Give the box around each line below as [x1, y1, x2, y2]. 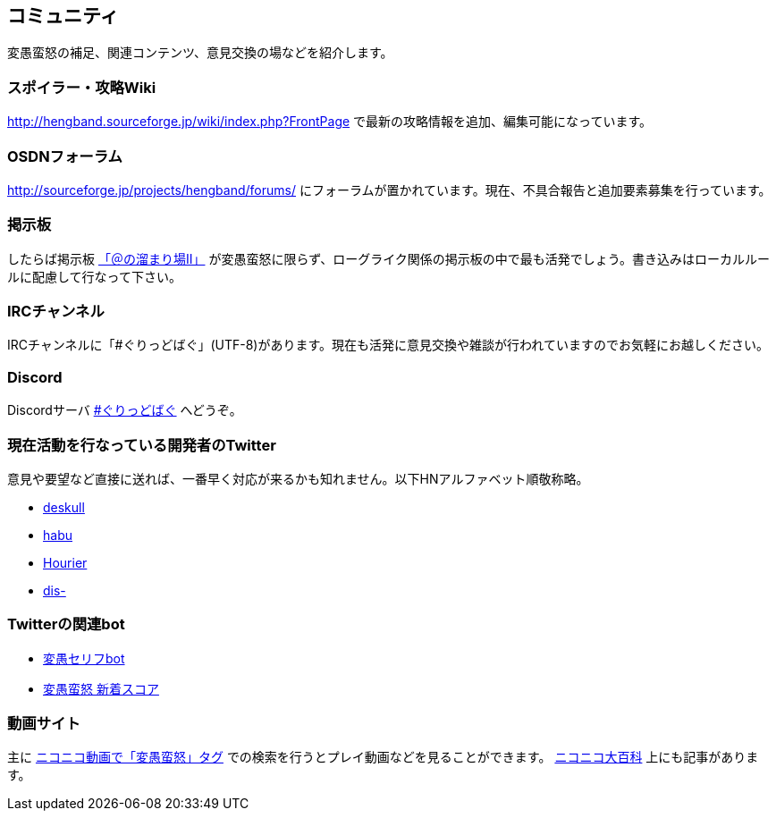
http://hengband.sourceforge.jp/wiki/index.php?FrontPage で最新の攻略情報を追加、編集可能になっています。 [7, 114, 652, 130]
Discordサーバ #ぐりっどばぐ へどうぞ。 [7, 402, 242, 418]
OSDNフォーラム [7, 147, 122, 165]
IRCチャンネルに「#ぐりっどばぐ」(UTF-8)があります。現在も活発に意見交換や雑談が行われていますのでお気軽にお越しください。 [7, 337, 769, 353]
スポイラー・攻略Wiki [7, 78, 156, 97]
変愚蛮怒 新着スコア [43, 680, 159, 696]
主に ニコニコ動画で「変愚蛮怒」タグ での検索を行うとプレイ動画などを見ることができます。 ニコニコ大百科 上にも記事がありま [7, 749, 759, 765]
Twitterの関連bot [7, 615, 125, 634]
